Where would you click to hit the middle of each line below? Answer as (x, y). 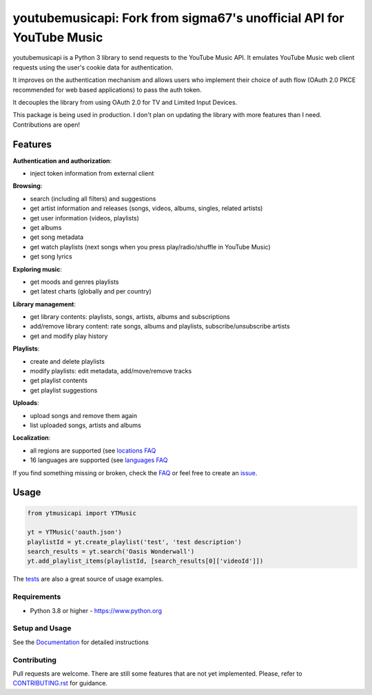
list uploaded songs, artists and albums (85, 425)
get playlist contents (59, 381)
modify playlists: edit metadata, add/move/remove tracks (111, 371)
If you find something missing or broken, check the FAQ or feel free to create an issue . (135, 473)
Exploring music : (37, 269)
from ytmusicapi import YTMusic (82, 513)
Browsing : (28, 186)
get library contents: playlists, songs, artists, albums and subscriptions (130, 317)
